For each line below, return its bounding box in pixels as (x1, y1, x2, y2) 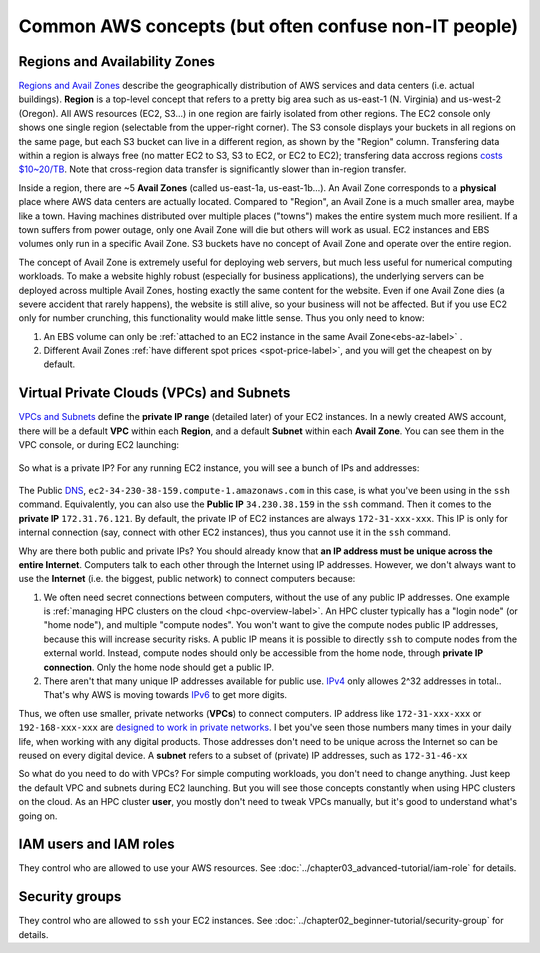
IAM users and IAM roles (18, 836, 175, 853)
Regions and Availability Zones (18, 53, 215, 70)
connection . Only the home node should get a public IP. (43, 661, 275, 673)
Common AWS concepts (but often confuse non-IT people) (18, 15, 519, 37)
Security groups (18, 888, 122, 905)
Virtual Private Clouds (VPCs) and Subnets (18, 385, 291, 402)
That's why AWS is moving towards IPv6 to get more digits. (43, 689, 288, 701)
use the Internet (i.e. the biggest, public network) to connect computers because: (18, 573, 356, 585)
